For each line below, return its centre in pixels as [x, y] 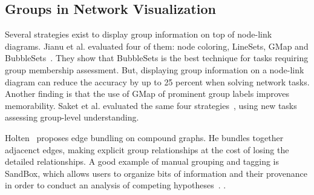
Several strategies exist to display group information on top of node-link [139, 34]
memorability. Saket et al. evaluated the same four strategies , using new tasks [151, 105]
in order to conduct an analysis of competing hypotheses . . [116, 185]
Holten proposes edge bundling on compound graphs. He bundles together [144, 137]
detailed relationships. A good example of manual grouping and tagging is [142, 161]
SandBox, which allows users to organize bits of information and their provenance [156, 173]
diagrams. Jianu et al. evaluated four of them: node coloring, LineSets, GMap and [157, 46]
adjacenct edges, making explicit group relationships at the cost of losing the [147, 149]
